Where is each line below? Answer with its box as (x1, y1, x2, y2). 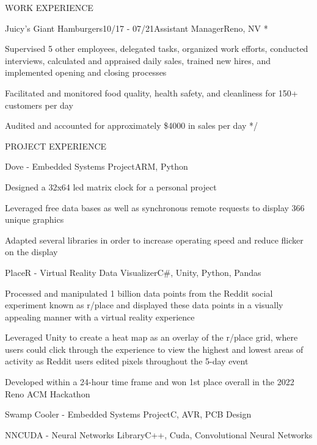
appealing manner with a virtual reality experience (5, 310, 195, 323)
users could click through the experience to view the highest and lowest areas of (5, 342, 304, 355)
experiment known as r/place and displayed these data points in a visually (5, 298, 283, 311)
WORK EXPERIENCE (5, 1, 93, 13)
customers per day (5, 98, 73, 111)
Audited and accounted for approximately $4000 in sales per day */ (5, 119, 258, 132)
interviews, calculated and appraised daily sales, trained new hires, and (5, 54, 271, 67)
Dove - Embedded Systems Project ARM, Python (5, 160, 188, 173)
